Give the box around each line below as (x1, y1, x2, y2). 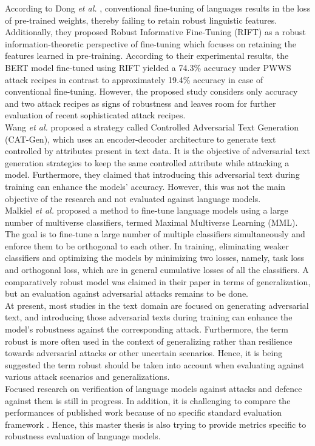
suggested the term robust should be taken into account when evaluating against (5, 358, 305, 371)
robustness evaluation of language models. (5, 430, 161, 442)
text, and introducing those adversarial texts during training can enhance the (5, 311, 293, 323)
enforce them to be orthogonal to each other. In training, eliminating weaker (5, 239, 290, 252)
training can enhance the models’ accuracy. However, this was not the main (5, 180, 285, 192)
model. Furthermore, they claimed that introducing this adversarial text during (5, 168, 300, 181)
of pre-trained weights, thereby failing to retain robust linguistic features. (5, 13, 277, 26)
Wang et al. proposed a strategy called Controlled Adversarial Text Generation (5, 120, 299, 133)
